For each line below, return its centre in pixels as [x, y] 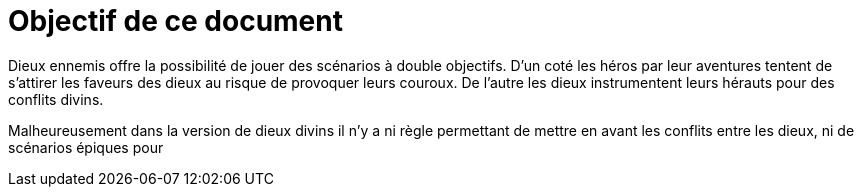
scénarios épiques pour [86, 147]
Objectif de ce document [175, 21]
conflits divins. [56, 99]
